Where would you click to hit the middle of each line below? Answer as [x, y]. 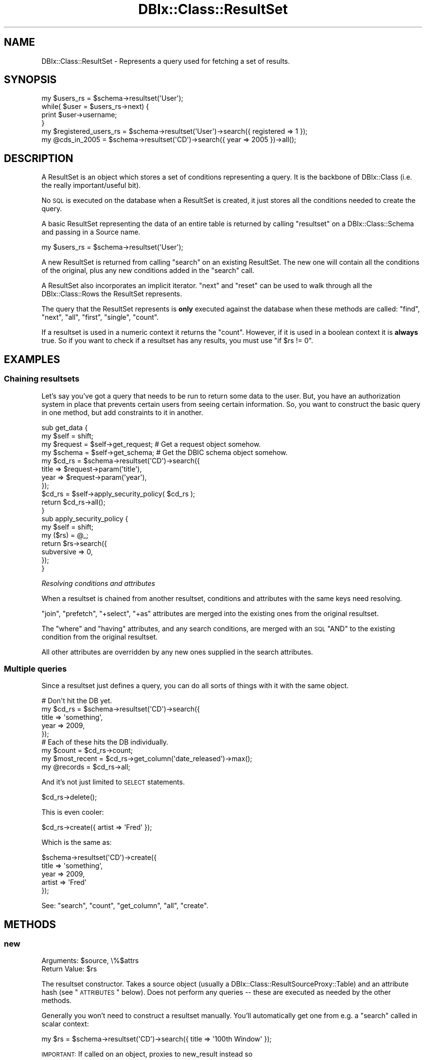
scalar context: [65, 1024]
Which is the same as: [77, 842]
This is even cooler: [73, 812]
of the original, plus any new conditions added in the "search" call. [148, 271]
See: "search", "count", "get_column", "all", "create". [125, 906]
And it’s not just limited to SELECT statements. [113, 782]
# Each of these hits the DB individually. [105, 742]
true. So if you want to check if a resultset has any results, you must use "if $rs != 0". [177, 341]
